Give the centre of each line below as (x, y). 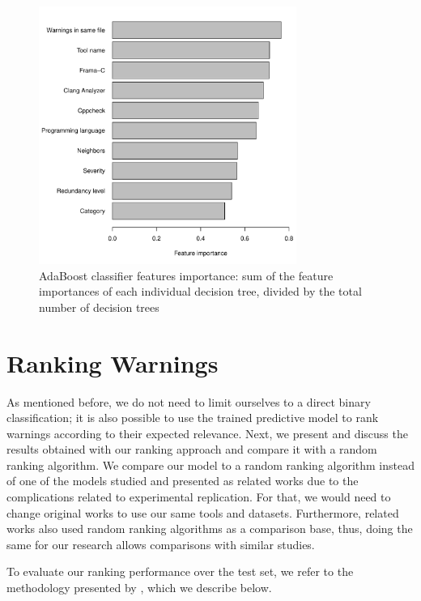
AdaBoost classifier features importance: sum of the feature (186, 275)
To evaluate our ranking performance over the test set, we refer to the (180, 571)
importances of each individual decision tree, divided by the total (200, 291)
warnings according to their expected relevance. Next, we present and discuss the (207, 433)
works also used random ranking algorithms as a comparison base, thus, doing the (210, 529)
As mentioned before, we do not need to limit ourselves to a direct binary (189, 401)
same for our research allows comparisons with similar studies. (161, 544)
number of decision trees (99, 307)
